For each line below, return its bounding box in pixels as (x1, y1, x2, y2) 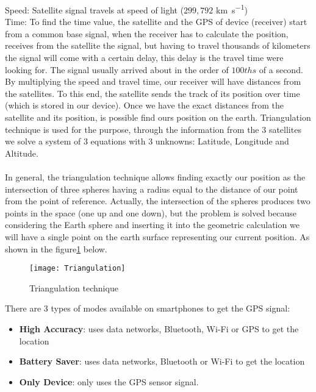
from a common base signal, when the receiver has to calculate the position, (5, 27, 289, 40)
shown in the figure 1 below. (5, 242, 107, 255)
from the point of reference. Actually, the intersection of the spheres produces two (5, 194, 311, 207)
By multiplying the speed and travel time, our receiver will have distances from (5, 75, 301, 88)
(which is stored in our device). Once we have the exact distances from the (5, 99, 284, 112)
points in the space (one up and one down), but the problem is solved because (5, 206, 296, 219)
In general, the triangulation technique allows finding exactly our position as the (5, 170, 306, 183)
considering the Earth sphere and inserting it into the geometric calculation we (5, 218, 300, 231)
